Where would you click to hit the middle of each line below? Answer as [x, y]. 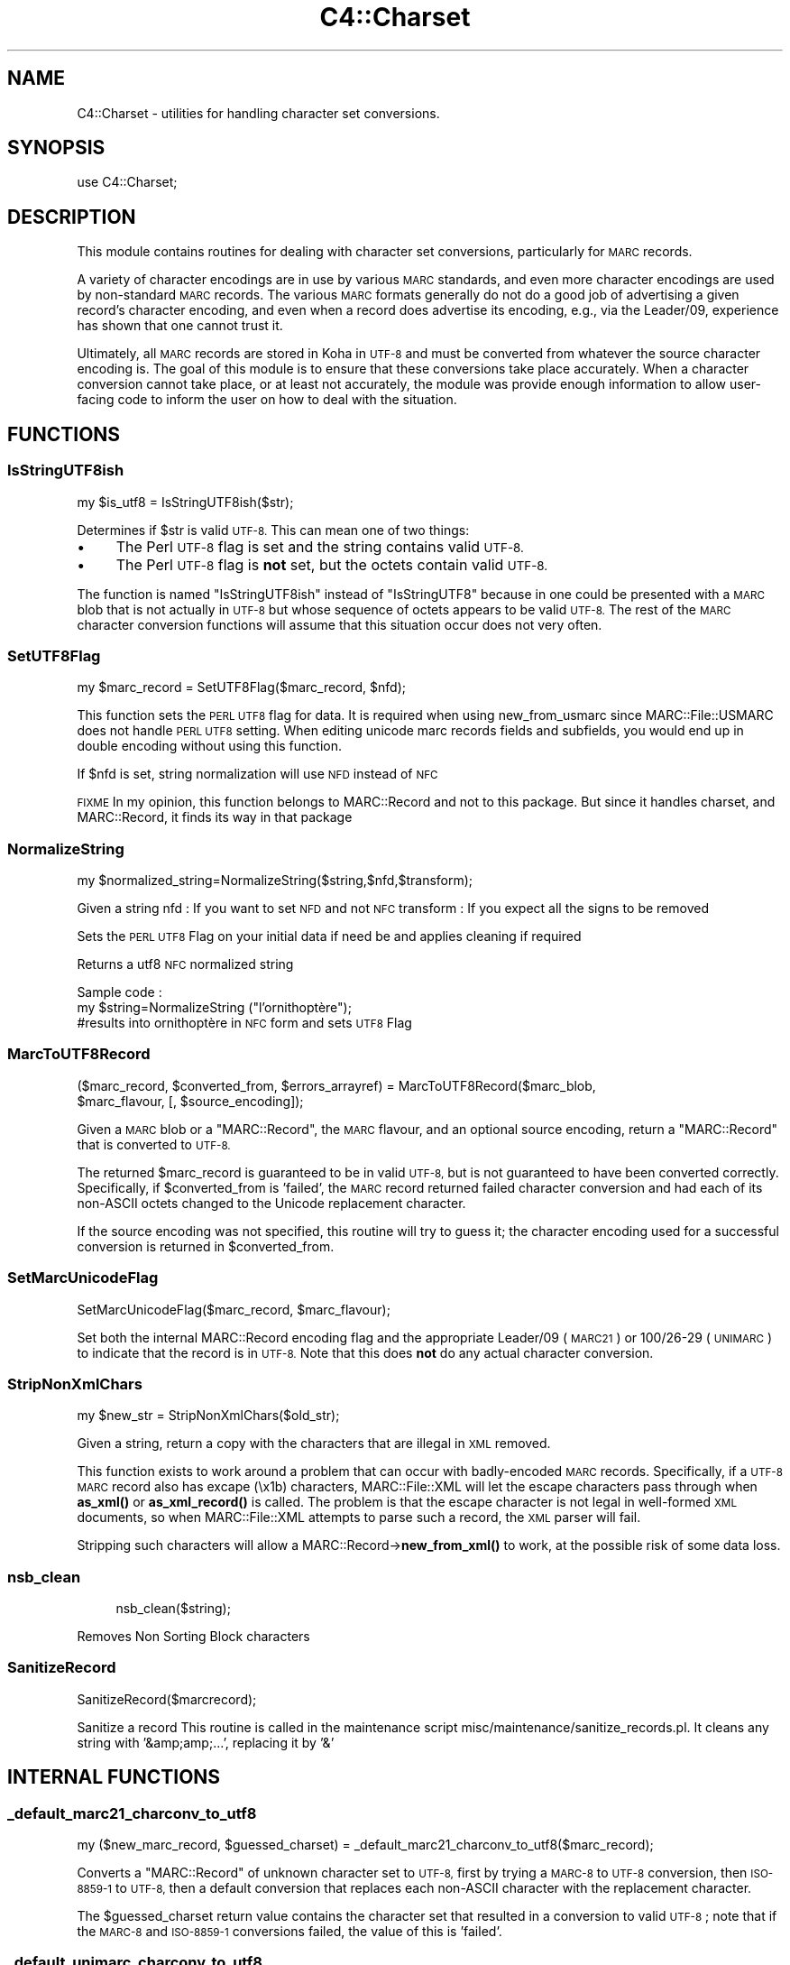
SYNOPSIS [56, 148]
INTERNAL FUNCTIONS [114, 1777]
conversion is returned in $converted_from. [206, 1246]
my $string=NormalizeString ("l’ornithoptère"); [214, 1007]
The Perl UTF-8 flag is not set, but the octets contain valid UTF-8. [332, 564]
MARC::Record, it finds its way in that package [215, 817]
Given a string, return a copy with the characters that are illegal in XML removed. [314, 1444]
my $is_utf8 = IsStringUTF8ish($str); [185, 502]
